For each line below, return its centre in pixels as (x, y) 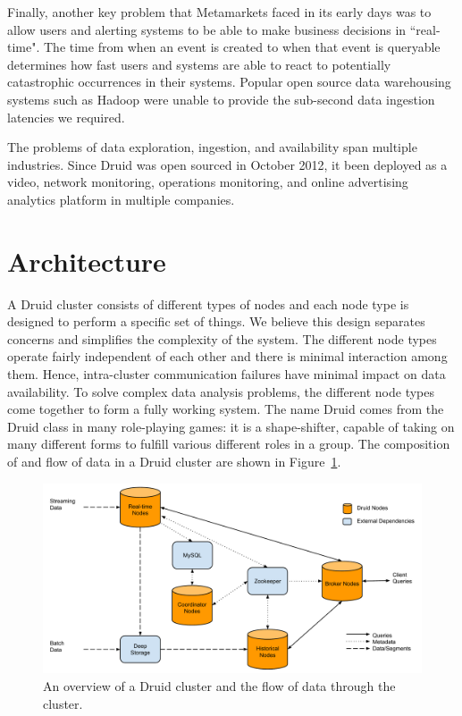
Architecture (87, 261)
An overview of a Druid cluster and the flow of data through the (219, 686)
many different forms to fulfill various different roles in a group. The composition (229, 444)
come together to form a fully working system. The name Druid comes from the (226, 409)
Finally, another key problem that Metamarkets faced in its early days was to (219, 12)
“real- (425, 29)
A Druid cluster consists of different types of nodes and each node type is (208, 303)
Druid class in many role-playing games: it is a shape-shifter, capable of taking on (231, 426)
